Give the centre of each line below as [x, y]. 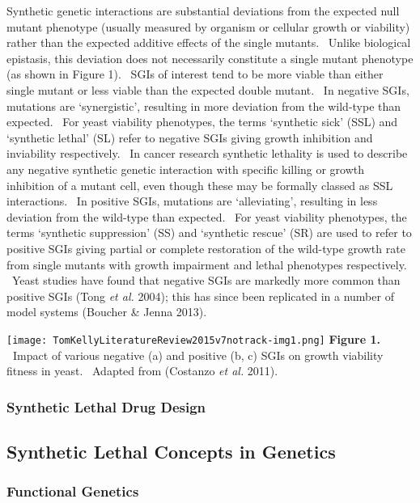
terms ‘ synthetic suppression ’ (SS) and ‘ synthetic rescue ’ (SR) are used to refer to [209, 232]
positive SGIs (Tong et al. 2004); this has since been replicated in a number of [200, 296]
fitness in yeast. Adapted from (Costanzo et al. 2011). [142, 371]
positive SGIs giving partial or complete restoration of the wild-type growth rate [206, 248]
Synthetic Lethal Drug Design [106, 406]
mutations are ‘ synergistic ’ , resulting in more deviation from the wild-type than [204, 106]
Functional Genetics [73, 491]
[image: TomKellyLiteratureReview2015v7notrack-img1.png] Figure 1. [193, 338]
